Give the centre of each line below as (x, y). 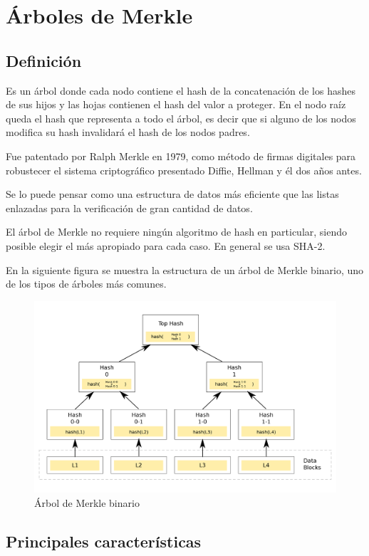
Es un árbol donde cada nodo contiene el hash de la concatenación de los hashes (181, 90)
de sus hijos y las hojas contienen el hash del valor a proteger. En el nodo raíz (176, 104)
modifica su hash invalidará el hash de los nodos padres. (128, 132)
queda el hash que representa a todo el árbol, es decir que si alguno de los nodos (181, 118)
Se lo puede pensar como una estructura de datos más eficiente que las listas (172, 194)
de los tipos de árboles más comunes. (86, 284)
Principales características (104, 541)
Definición (44, 60)
